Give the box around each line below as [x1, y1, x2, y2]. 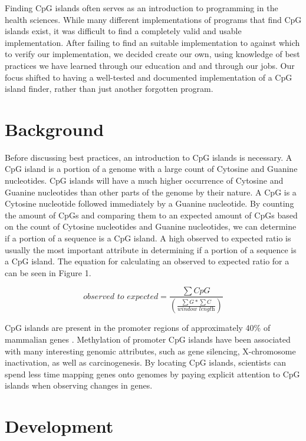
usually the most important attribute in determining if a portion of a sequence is [5, 243, 297, 256]
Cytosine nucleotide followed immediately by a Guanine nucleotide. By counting [5, 197, 294, 210]
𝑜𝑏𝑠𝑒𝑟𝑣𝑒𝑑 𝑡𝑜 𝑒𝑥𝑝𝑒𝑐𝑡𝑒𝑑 [83, 292, 159, 301]
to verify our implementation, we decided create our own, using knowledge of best [5, 48, 300, 60]
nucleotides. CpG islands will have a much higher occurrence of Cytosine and [5, 174, 284, 187]
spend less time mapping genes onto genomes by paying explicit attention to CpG [5, 367, 300, 380]
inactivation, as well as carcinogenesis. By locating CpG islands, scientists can [5, 356, 286, 369]
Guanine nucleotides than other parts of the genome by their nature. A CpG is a [5, 185, 297, 198]
